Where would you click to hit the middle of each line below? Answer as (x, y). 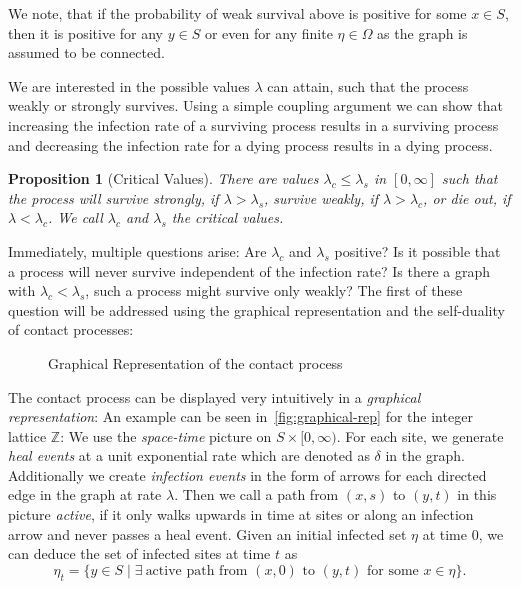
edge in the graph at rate (85, 494)
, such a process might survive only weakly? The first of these (274, 290)
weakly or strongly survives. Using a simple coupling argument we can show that (255, 105)
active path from (196, 570)
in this (477, 494)
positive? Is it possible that (417, 250)
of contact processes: (71, 329)
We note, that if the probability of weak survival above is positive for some (237, 13)
